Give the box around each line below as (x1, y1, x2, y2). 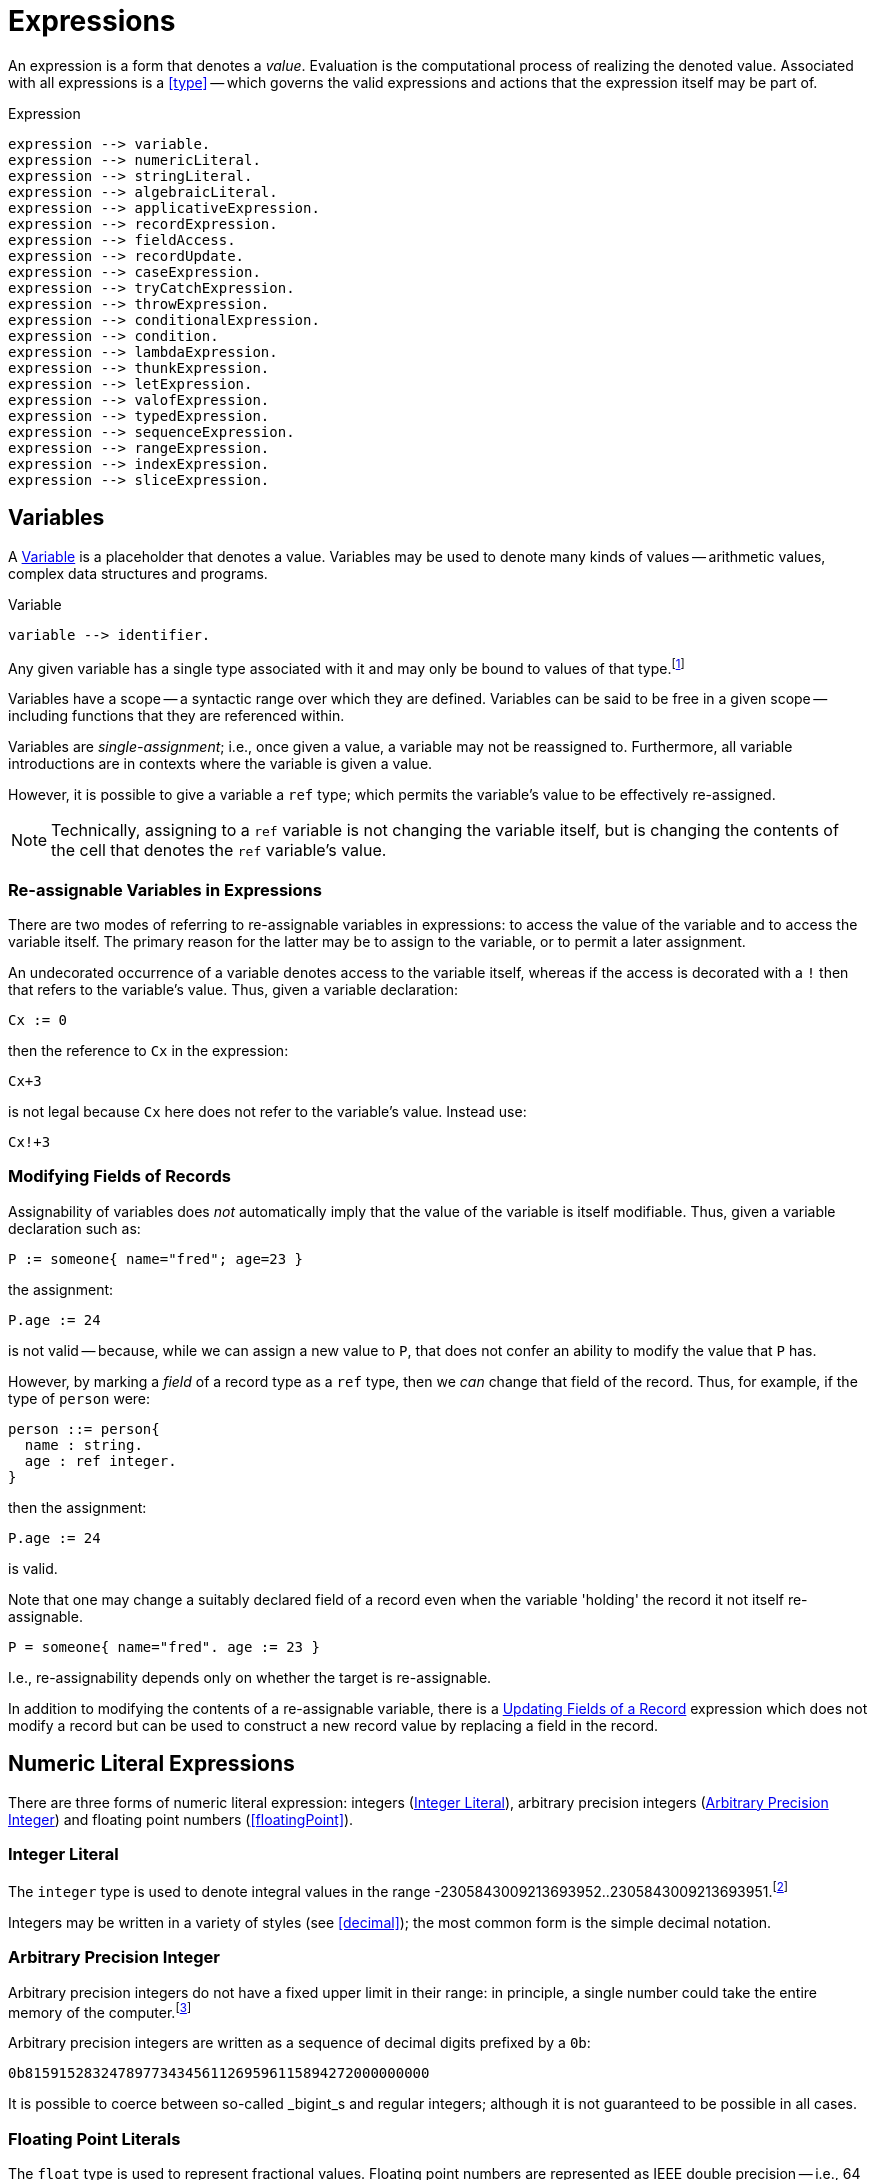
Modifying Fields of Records (8, 1166, 231, 1187)
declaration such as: (8, 1219, 141, 1237)
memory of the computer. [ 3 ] (8, 2000, 192, 2021)
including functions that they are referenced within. (8, 707, 345, 725)
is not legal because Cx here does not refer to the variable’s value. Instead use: (8, 1103, 527, 1120)
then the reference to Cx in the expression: (8, 1042, 289, 1059)
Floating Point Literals (8, 2128, 181, 2149)
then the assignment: (8, 1498, 147, 1516)
